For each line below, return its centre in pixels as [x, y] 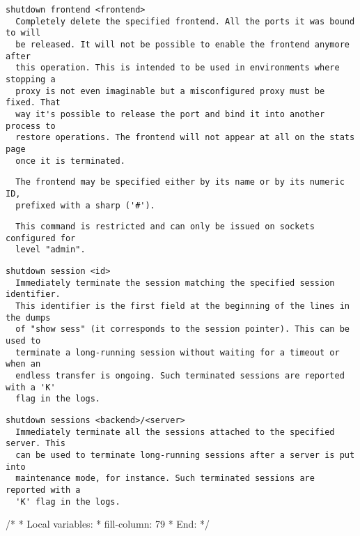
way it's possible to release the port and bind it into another [170, 114]
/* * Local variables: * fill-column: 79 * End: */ [108, 524]
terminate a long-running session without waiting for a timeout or [178, 352]
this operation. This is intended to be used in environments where [178, 68]
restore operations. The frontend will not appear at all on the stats [185, 138]
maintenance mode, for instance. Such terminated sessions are [165, 478]
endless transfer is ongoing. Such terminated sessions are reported [180, 376]
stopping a [31, 79]
